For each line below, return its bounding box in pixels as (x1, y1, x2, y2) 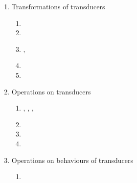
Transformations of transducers (11, 1, 105, 11)
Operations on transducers (11, 86, 91, 96)
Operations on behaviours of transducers (11, 155, 134, 165)
